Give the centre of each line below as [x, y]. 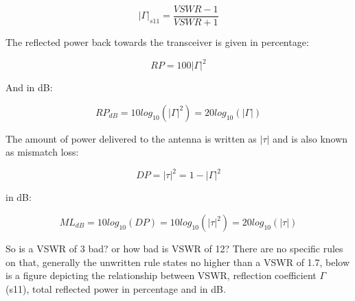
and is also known [310, 138]
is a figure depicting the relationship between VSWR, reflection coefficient [161, 275]
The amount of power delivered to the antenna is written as [131, 138]
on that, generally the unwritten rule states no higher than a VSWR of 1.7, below [178, 262]
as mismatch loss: [42, 152]
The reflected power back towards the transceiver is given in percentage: [157, 42]
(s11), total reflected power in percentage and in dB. [116, 288]
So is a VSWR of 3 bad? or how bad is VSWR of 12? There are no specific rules [174, 249]
